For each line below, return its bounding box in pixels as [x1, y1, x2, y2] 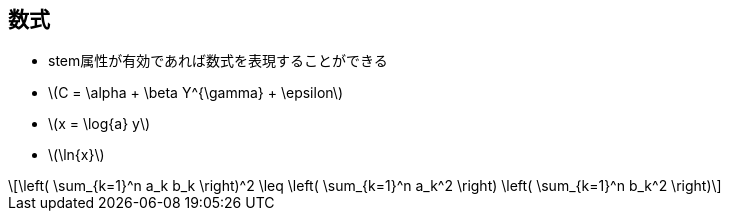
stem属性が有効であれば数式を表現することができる [48, 52, 388, 70]
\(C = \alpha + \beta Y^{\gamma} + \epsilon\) [48, 84, 343, 102]
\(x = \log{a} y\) [48, 115, 151, 133]
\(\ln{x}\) [48, 146, 105, 164]
